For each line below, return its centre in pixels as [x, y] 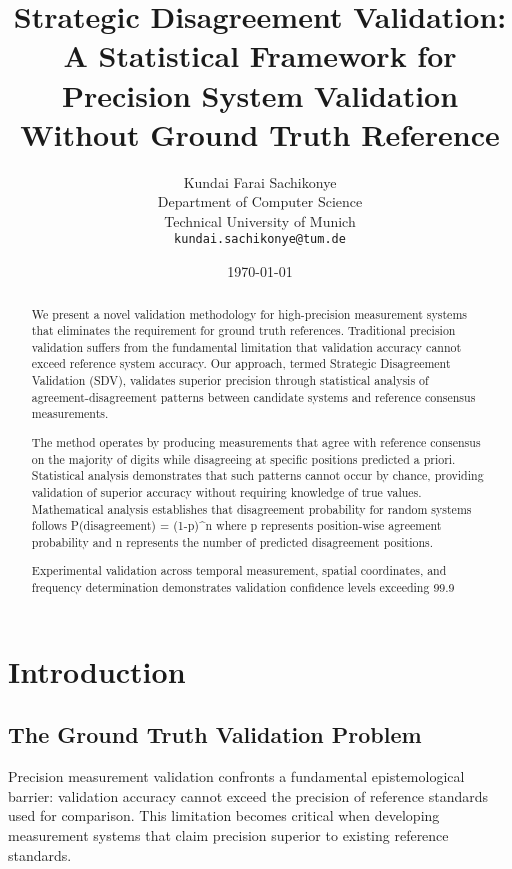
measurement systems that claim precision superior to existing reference [228, 834]
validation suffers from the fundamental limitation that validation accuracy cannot [246, 346]
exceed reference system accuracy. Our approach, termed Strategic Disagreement [241, 363]
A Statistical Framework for [260, 55]
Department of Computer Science [260, 201]
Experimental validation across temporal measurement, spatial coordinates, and [239, 570]
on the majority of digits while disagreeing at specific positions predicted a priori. [243, 458]
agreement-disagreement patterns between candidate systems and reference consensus [253, 396]
